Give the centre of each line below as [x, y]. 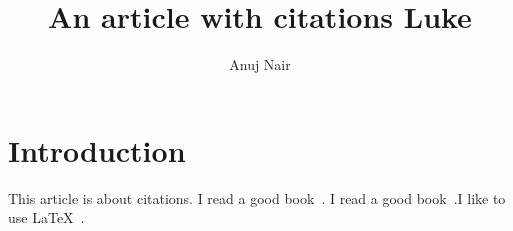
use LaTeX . [46, 217]
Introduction [97, 149]
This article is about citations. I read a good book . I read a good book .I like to [257, 197]
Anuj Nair [260, 64]
